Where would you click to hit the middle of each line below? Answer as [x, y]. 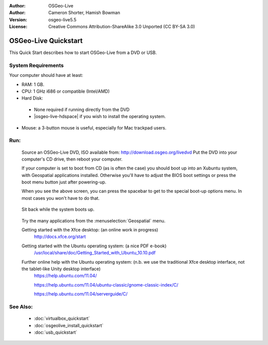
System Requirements [36, 65]
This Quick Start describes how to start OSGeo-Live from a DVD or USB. [83, 53]
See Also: [21, 306]
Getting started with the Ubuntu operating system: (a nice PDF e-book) [94, 246]
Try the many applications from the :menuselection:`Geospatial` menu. [94, 221]
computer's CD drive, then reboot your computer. [72, 159]
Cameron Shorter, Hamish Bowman [84, 13]
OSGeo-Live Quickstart [46, 40]
